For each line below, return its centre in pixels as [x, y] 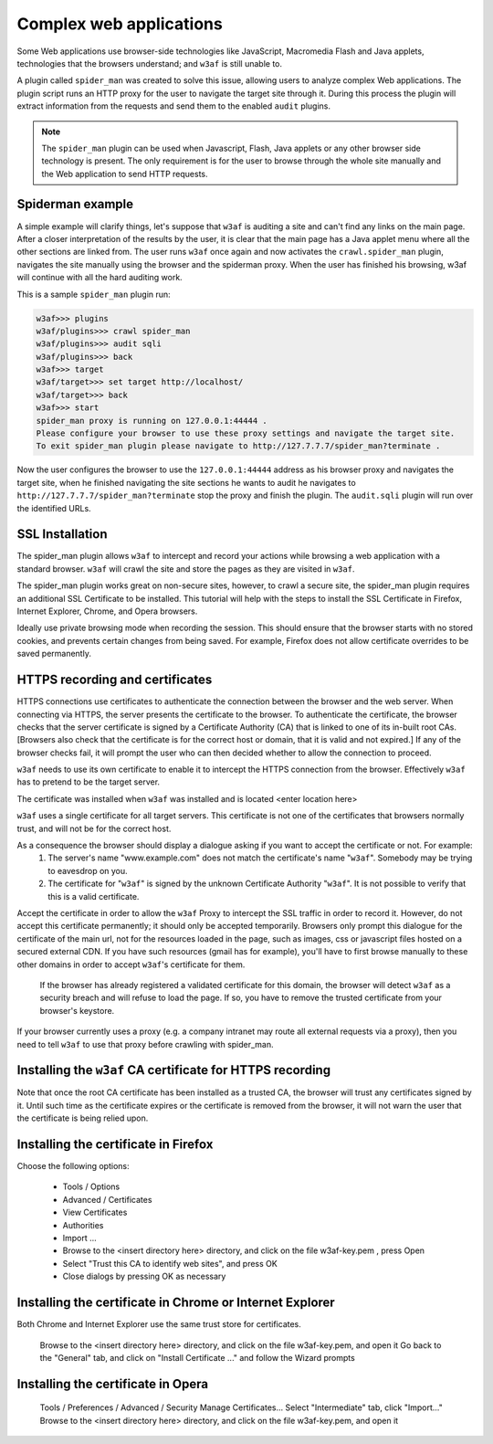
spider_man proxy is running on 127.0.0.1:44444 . [152, 421]
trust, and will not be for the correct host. [94, 828]
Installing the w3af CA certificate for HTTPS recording [174, 1070]
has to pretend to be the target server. [88, 782]
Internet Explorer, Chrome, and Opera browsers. [107, 611]
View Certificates [95, 1212]
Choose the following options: [73, 1166]
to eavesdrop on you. [88, 870]
